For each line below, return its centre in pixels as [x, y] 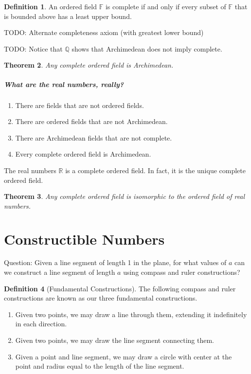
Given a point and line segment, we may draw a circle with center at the [124, 356]
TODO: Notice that [33, 48]
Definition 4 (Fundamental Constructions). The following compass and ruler [120, 288]
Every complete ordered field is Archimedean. [83, 154]
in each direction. [41, 324]
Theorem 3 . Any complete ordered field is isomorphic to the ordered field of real [125, 196]
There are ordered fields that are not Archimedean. [91, 121]
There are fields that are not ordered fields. [80, 105]
